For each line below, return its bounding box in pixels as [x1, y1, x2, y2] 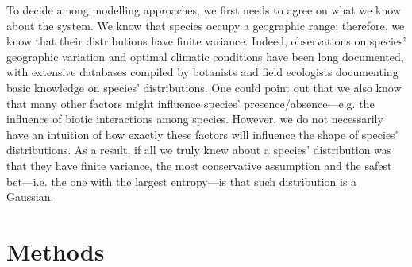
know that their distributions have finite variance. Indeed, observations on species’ [6, 33, 406, 49]
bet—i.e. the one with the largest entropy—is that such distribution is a [6, 172, 357, 189]
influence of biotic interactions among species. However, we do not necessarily [6, 110, 383, 127]
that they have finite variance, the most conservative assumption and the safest [6, 157, 392, 173]
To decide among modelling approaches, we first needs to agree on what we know [6, 2, 401, 17]
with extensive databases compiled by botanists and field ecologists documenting [6, 64, 399, 80]
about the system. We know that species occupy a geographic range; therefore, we [6, 17, 405, 33]
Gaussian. [6, 188, 54, 205]
